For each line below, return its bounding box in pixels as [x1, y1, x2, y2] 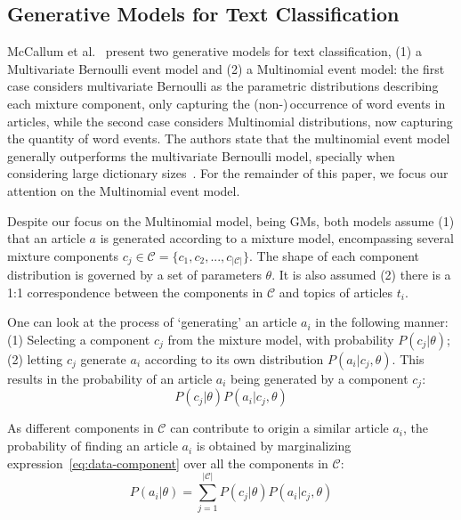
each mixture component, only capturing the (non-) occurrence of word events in [7, 93, 446, 112]
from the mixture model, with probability [167, 330, 394, 349]
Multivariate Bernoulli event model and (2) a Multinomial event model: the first [7, 59, 445, 77]
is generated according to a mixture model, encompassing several [100, 229, 454, 248]
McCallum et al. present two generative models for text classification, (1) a [7, 42, 422, 61]
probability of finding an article [7, 436, 178, 455]
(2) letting [7, 350, 63, 369]
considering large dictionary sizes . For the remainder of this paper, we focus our [7, 164, 449, 183]
